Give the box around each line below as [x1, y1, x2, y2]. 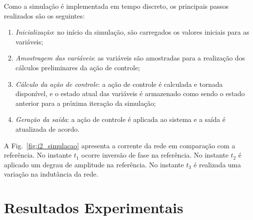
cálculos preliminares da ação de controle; [15, 62, 140, 72]
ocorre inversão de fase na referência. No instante [81, 150, 229, 160]
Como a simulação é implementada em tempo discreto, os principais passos [4, 1, 229, 11]
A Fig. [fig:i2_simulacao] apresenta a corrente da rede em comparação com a [4, 140, 235, 150]
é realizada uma [193, 159, 241, 169]
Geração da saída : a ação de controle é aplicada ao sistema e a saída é [15, 114, 226, 124]
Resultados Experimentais [4, 198, 184, 218]
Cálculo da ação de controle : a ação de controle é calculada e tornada [15, 79, 223, 89]
